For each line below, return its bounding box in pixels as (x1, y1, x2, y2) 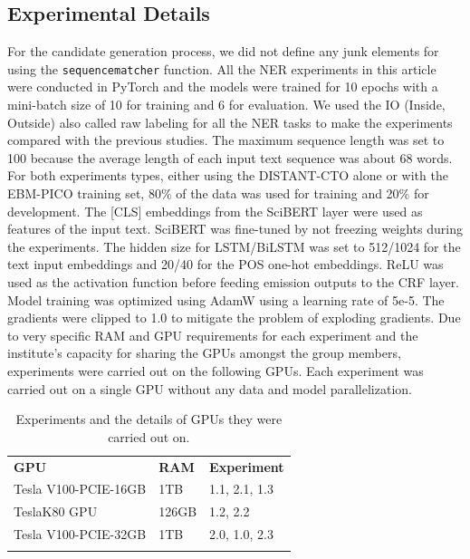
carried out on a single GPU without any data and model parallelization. (7, 379, 412, 398)
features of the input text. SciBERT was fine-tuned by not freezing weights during (7, 219, 464, 238)
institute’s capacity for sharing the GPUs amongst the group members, (7, 343, 401, 362)
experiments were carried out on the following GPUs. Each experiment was (7, 361, 424, 380)
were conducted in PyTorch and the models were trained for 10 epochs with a (7, 77, 438, 96)
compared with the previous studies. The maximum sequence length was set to (7, 130, 445, 149)
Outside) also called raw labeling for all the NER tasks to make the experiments (7, 112, 453, 131)
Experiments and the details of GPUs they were (15, 410, 283, 429)
